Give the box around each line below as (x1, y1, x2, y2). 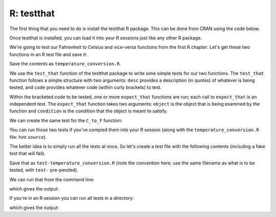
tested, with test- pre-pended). (9, 167, 79, 173)
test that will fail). (9, 151, 46, 157)
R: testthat (9, 8, 55, 19)
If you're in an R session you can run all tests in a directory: (9, 195, 134, 201)
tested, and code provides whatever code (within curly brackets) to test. (9, 84, 162, 90)
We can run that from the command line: (9, 176, 95, 182)
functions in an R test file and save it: (9, 51, 87, 57)
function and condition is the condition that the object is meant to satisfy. (9, 108, 168, 114)
